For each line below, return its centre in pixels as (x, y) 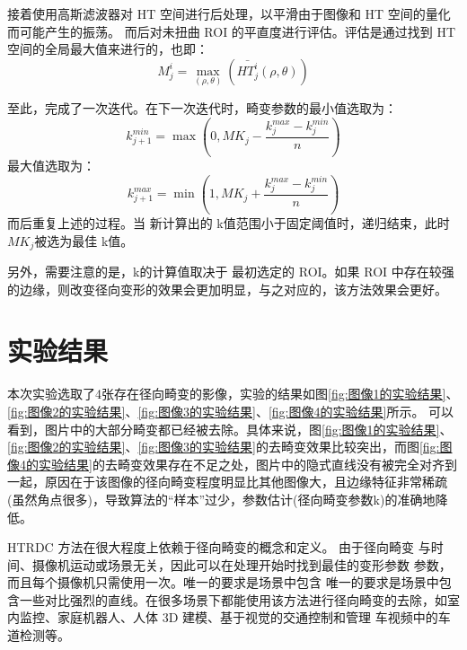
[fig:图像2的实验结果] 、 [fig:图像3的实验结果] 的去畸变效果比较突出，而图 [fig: (224, 447)
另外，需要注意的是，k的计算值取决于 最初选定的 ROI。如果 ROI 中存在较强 (231, 272)
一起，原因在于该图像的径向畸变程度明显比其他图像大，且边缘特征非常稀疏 (227, 482)
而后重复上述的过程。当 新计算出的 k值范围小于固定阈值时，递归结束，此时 (229, 223)
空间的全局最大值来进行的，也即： (108, 49)
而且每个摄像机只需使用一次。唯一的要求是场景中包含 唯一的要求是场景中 (223, 582)
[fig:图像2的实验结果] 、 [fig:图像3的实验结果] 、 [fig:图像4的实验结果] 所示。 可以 (231, 411)
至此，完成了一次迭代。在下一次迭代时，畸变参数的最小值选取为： (202, 108)
